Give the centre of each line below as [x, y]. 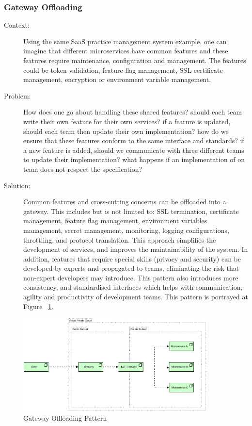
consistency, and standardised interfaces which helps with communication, [133, 287]
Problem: [17, 95]
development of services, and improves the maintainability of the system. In [136, 249]
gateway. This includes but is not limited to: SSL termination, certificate [131, 211]
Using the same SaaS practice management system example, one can [125, 41]
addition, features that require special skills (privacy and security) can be [132, 258]
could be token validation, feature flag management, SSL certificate [123, 70]
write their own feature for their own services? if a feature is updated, [127, 121]
